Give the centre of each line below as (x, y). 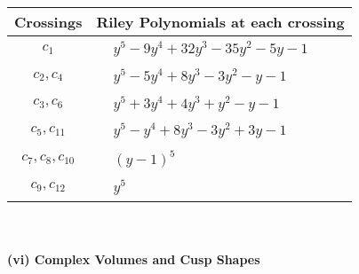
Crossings (48, 22)
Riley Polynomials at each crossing (220, 22)
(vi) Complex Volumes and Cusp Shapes (134, 259)
